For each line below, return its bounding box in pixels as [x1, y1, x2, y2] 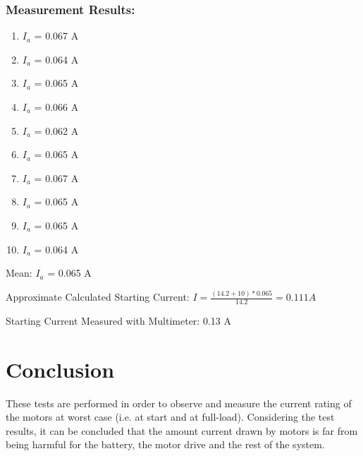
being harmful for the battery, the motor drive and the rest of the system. [6, 437, 325, 452]
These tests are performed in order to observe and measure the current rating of [6, 395, 352, 410]
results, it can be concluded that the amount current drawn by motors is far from [6, 423, 358, 438]
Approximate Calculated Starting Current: [6, 289, 190, 304]
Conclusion [6, 354, 115, 383]
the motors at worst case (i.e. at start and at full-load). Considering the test [6, 409, 335, 424]
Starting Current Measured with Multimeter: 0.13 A [6, 313, 231, 328]
